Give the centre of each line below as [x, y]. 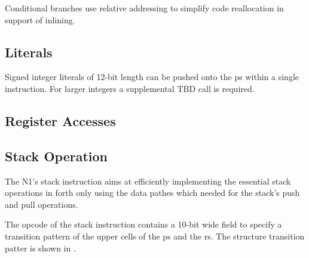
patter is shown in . [40, 248]
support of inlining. [40, 19]
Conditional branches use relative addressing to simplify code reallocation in [144, 8]
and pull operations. [42, 204]
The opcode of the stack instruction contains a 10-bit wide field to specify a [143, 224]
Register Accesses [60, 120]
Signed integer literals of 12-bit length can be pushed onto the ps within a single [152, 77]
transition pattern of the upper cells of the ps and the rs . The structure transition [155, 236]
